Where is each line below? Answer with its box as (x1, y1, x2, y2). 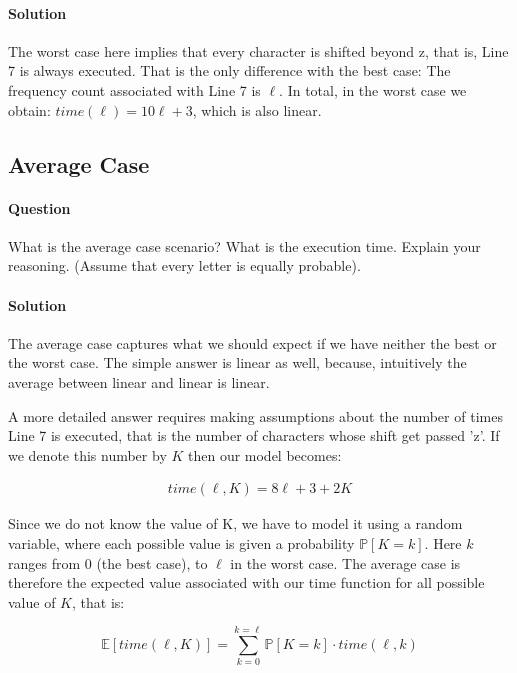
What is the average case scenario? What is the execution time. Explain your (8, 235, 481, 256)
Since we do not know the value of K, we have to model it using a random (8, 513, 463, 534)
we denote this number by (8, 444, 167, 465)
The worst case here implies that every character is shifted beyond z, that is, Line (8, 40, 509, 61)
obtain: (8, 99, 51, 120)
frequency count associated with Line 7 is (8, 79, 261, 100)
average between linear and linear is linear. (8, 371, 270, 392)
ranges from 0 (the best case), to (8, 552, 208, 573)
